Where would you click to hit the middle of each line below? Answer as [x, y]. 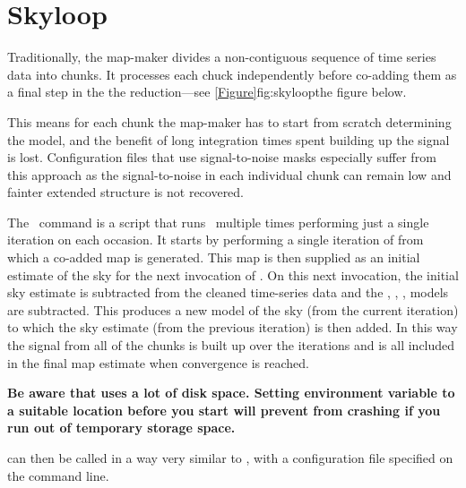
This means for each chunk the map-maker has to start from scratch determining [229, 121]
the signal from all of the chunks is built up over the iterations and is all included [231, 345]
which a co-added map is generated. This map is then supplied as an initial [214, 257]
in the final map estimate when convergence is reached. [158, 362]
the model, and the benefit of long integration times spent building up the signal [229, 139]
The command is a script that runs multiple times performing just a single [218, 222]
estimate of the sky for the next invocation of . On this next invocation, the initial [233, 274]
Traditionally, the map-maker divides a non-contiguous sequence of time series [222, 57]
